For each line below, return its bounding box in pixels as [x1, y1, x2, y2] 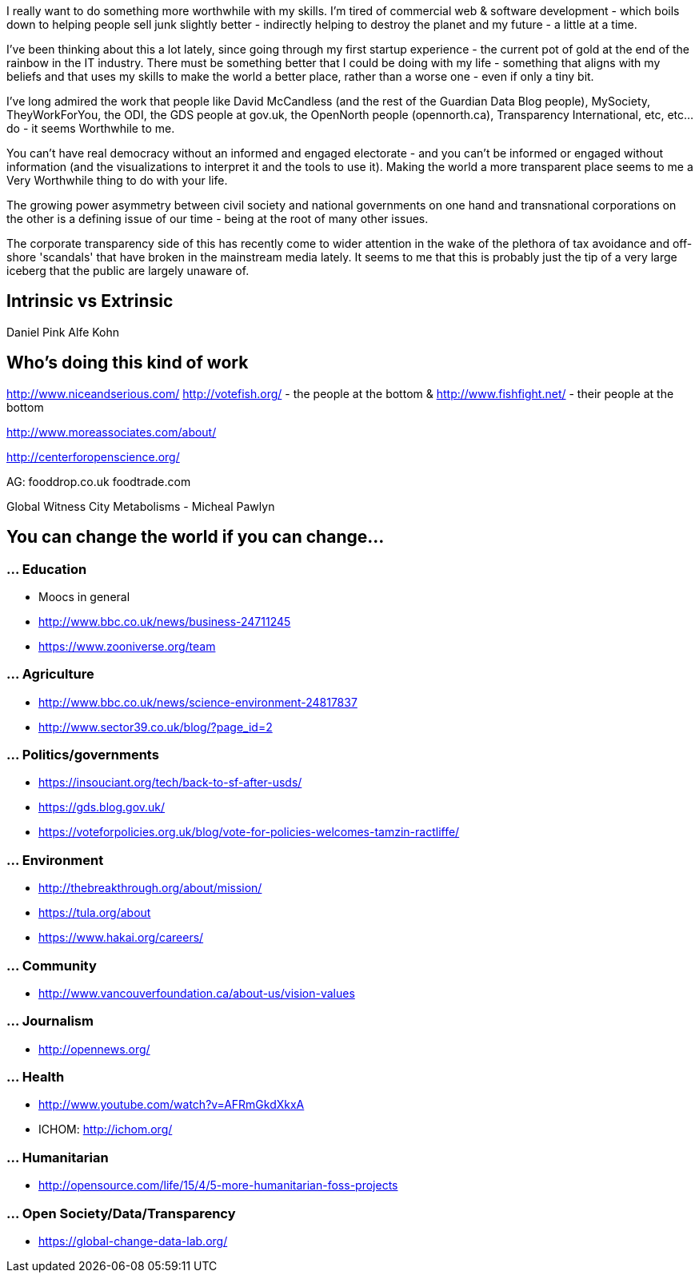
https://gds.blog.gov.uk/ [38, 800, 166, 815]
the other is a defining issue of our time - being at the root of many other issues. [6, 212, 429, 225]
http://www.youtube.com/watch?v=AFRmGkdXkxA [38, 1098, 305, 1112]
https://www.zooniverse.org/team [38, 639, 216, 653]
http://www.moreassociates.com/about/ [6, 424, 217, 439]
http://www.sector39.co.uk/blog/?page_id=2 [38, 719, 273, 734]
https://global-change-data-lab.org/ [38, 1233, 228, 1248]
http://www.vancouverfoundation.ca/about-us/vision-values [38, 986, 355, 1000]
